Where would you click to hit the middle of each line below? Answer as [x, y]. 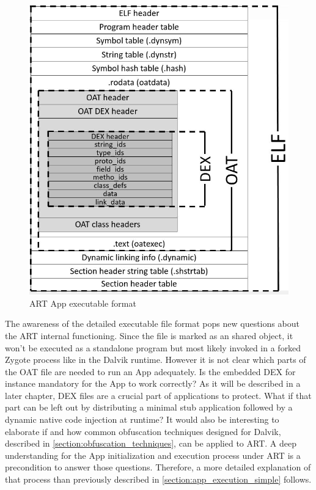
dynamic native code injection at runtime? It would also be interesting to [142, 419]
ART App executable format [83, 303]
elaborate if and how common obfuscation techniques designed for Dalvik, [143, 431]
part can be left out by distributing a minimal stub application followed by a [149, 407]
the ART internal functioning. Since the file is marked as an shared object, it [149, 335]
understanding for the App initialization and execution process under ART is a [153, 455]
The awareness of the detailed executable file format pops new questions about [152, 324]
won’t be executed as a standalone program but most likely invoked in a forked [153, 347]
